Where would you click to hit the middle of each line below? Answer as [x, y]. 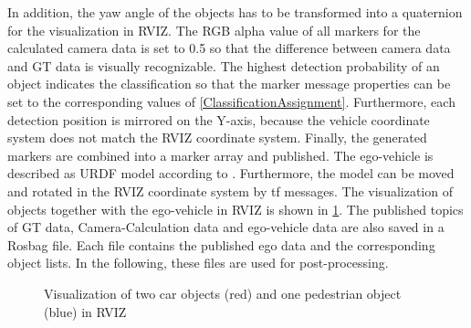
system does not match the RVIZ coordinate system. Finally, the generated [217, 138]
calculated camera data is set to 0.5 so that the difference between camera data [229, 48]
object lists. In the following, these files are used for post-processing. [198, 263]
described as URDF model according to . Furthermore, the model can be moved [231, 173]
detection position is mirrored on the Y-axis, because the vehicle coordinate [219, 119]
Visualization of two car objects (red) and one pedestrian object [223, 293]
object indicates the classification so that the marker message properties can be [229, 84]
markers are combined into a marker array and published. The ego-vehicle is [220, 155]
